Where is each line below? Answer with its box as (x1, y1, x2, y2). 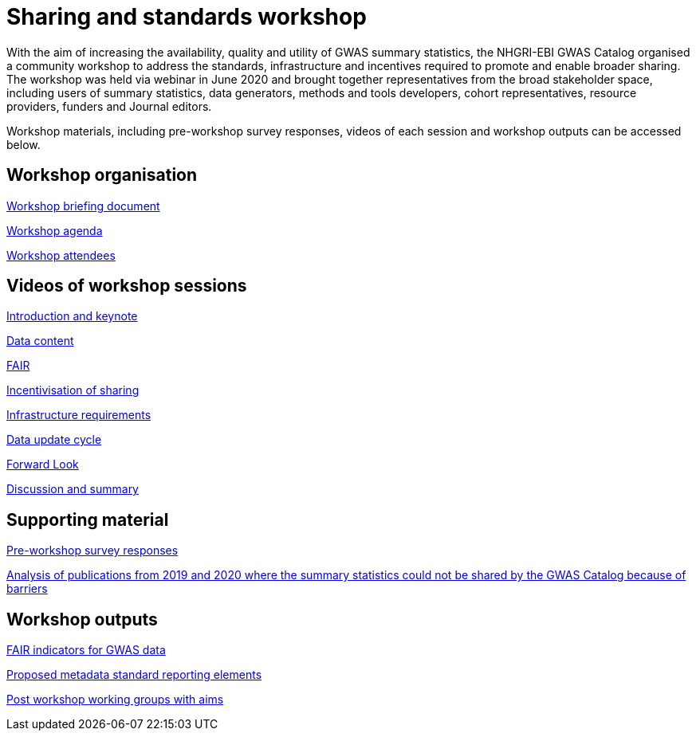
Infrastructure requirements (6, 408, 151, 422)
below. (6, 137, 41, 151)
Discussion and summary (6, 482, 139, 496)
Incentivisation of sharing (6, 383, 140, 398)
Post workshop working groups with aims (6, 692, 224, 707)
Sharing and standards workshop (6, 3, 367, 30)
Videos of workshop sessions (6, 276, 247, 296)
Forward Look (6, 457, 79, 472)
